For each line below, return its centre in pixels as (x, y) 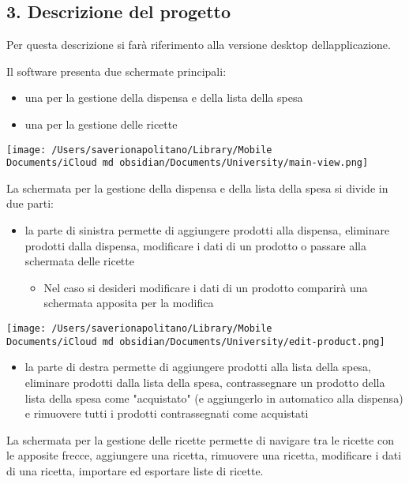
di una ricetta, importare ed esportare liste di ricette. (135, 470)
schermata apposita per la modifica (129, 303)
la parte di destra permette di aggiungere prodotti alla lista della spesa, (198, 367)
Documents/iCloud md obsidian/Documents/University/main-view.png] (188, 163)
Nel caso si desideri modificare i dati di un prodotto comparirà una (206, 287)
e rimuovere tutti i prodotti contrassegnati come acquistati (167, 413)
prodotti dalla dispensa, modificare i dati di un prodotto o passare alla (195, 245)
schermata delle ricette (79, 261)
